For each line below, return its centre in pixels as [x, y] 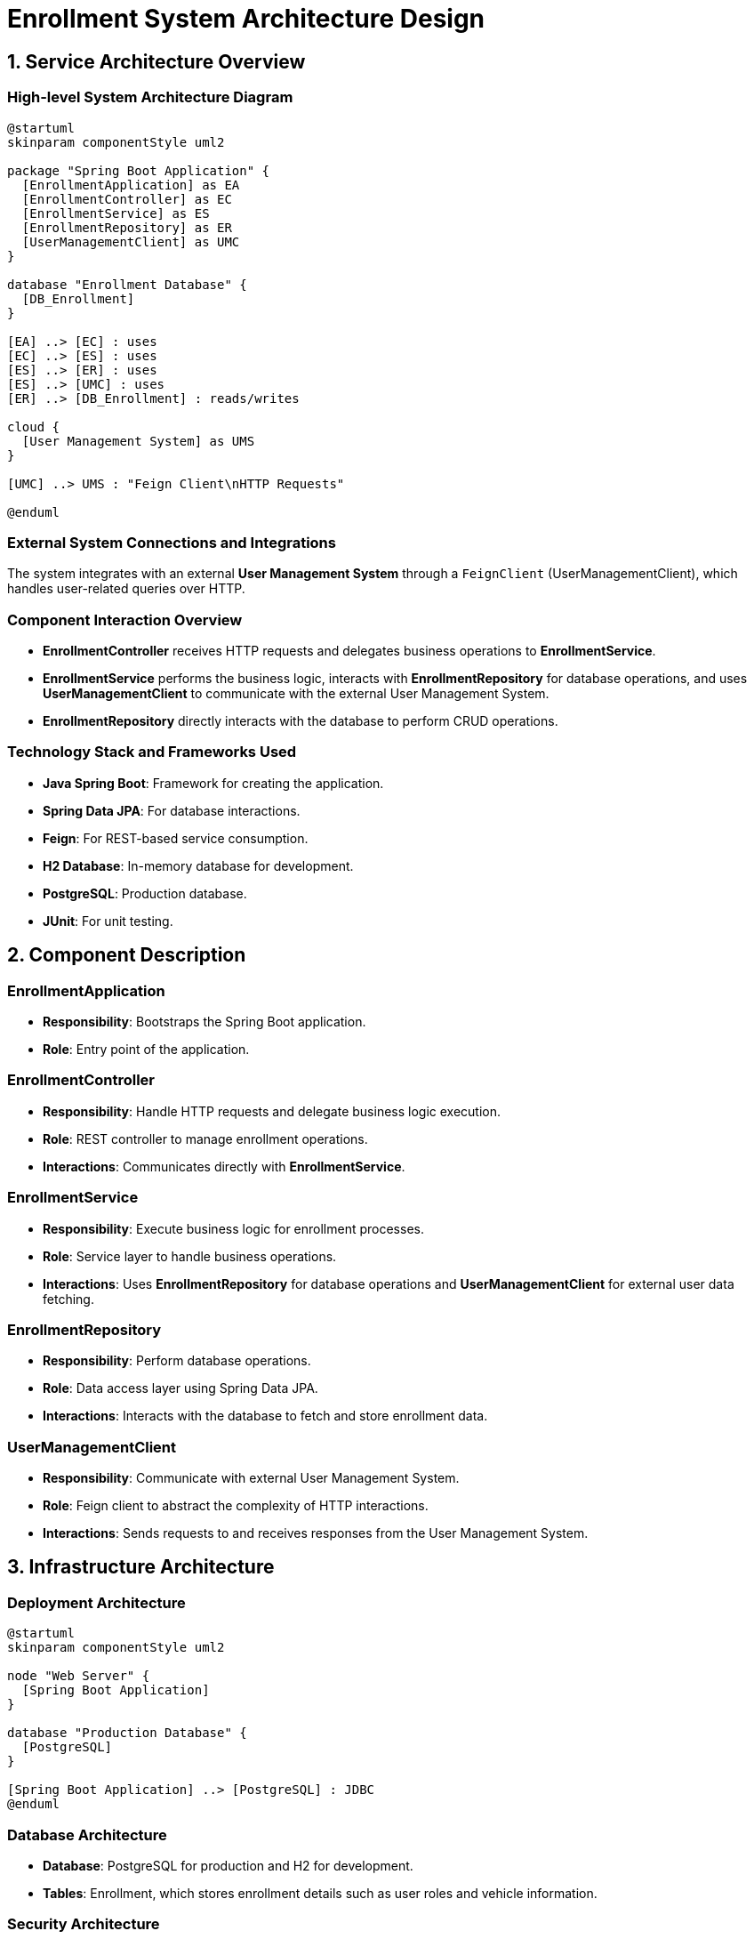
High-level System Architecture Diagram [150, 97]
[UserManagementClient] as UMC [131, 241]
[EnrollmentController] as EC [127, 199]
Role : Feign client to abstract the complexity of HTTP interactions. [236, 1506]
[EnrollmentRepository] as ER [127, 227]
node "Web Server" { [79, 1676]
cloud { [34, 426]
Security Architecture [84, 1924]
